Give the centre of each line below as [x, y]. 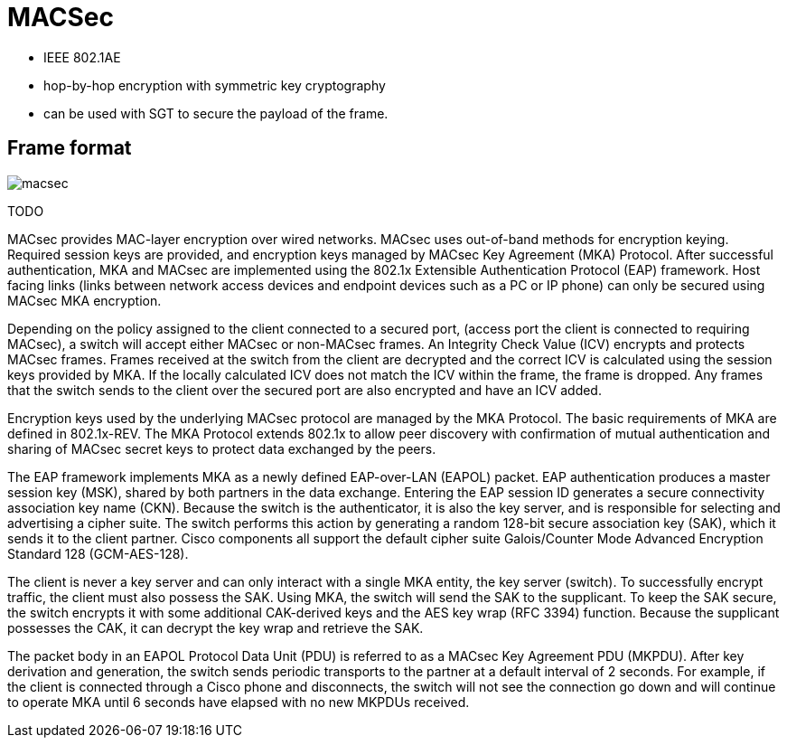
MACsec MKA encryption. [84, 300]
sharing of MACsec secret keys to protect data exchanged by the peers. [222, 448]
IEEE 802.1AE [82, 57]
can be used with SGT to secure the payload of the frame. [216, 113]
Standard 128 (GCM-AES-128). [98, 553]
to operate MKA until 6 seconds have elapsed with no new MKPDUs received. [239, 702]
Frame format [70, 148]
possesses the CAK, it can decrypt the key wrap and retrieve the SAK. [215, 627]
